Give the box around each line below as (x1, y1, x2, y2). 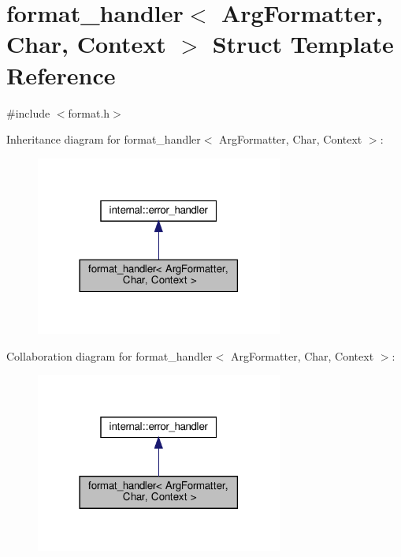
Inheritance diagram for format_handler (6, 131, 201, 148)
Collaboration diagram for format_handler (6, 347, 213, 364)
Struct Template (212, 28, 394, 60)
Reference (6, 58, 116, 91)
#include (6, 104, 50, 121)
